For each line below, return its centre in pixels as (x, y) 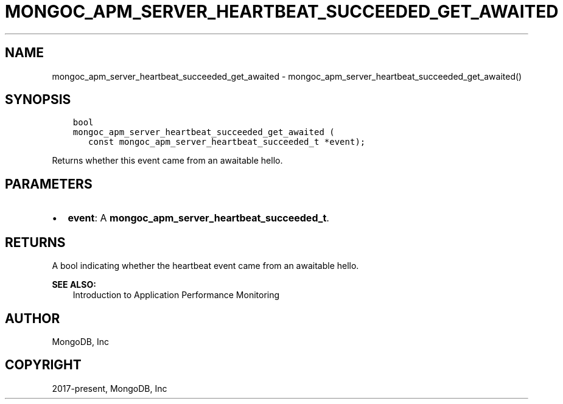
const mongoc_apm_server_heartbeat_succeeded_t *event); (227, 142)
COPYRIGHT (43, 365)
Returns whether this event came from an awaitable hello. (167, 161)
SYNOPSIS (38, 100)
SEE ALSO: (74, 285)
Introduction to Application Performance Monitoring (176, 295)
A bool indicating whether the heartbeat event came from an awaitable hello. (205, 266)
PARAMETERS (49, 184)
